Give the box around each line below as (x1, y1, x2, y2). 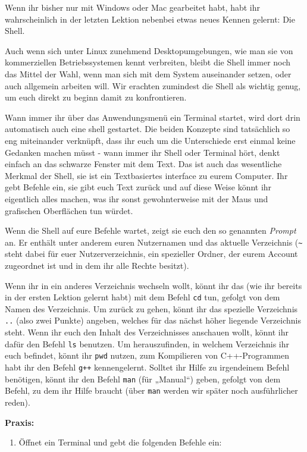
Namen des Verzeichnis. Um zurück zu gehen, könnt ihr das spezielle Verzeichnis (5, 302, 298, 315)
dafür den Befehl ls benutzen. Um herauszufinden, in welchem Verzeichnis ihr (5, 337, 290, 350)
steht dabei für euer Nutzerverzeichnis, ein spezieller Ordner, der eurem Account (5, 247, 298, 260)
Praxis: (5, 416, 35, 428)
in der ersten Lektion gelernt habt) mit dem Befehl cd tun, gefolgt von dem (5, 291, 280, 303)
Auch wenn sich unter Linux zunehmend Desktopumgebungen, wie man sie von (5, 44, 293, 56)
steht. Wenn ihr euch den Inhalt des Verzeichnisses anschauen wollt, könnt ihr (5, 326, 289, 338)
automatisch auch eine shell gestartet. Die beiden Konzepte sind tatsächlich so (5, 123, 290, 135)
